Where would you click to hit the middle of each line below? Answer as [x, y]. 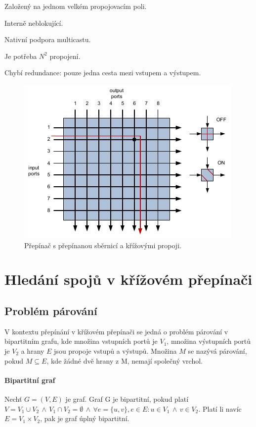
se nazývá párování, [217, 350]
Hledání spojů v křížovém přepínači [128, 279]
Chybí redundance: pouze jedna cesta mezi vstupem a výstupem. [103, 73]
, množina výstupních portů [209, 341]
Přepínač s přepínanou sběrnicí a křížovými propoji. [103, 245]
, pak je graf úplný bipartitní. [85, 418]
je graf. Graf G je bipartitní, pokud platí [127, 399]
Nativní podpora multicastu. [48, 39]
